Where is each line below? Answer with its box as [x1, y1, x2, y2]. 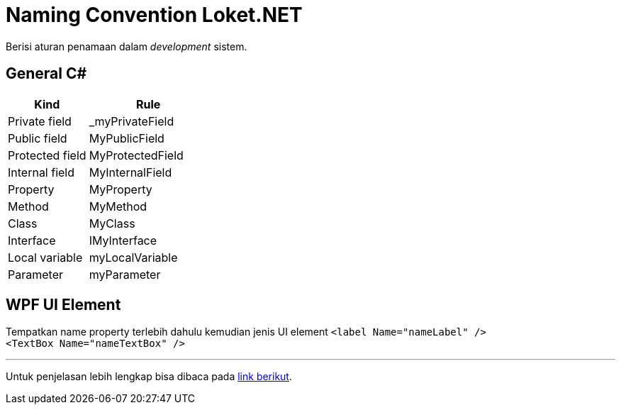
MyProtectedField [89, 148, 184, 162]
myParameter [89, 267, 161, 282]
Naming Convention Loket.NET [6, 3, 303, 27]
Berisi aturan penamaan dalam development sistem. [6, 40, 247, 52]
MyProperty [89, 182, 152, 196]
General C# [6, 65, 87, 83]
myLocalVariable [89, 250, 178, 265]
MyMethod [89, 199, 147, 214]
